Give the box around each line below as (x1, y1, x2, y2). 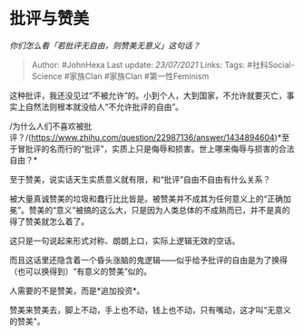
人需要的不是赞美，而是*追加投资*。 (9, 285, 145, 296)
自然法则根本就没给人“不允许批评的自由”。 (25, 101, 184, 112)
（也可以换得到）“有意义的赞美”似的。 (9, 265, 152, 277)
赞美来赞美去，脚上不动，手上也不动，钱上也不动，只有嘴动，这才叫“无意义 (9, 304, 292, 315)
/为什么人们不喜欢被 (9, 120, 84, 132)
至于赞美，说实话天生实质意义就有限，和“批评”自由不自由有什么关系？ (9, 173, 271, 184)
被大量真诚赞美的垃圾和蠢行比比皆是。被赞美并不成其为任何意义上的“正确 (9, 192, 284, 204)
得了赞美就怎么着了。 (9, 215, 89, 227)
